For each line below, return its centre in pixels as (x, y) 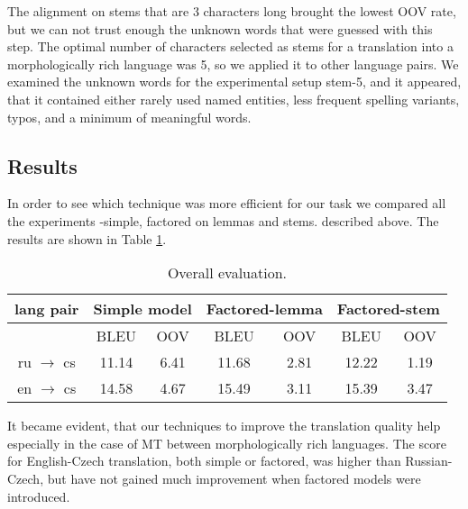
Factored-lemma (264, 309)
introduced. (39, 496)
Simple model (142, 309)
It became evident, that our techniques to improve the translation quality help (224, 426)
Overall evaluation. (227, 273)
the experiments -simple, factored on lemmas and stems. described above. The (223, 220)
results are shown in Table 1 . (87, 238)
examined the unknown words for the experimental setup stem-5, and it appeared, (234, 82)
